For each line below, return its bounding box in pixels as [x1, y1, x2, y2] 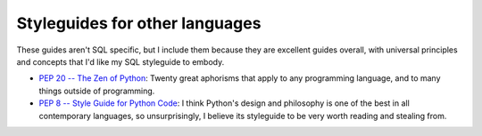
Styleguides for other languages [16, 13, 262, 33]
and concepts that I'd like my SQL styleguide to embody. [16, 56, 225, 67]
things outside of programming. [38, 85, 155, 96]
